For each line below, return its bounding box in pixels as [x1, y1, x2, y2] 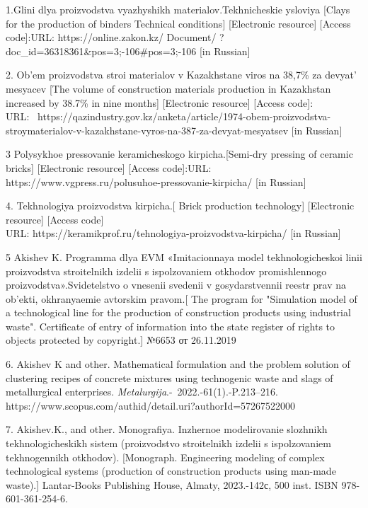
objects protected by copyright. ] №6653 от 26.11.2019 [6, 333, 236, 347]
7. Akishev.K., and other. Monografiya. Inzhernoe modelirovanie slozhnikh [6, 422, 328, 437]
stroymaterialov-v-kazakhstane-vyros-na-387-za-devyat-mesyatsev [6, 122, 289, 137]
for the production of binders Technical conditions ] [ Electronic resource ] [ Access [6, 16, 351, 30]
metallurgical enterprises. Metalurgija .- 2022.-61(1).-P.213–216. [6, 384, 278, 399]
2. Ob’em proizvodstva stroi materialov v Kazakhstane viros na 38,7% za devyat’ [6, 67, 357, 82]
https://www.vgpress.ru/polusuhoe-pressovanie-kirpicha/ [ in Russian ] [6, 174, 306, 189]
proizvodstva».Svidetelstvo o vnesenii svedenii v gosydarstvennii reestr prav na [6, 277, 347, 292]
